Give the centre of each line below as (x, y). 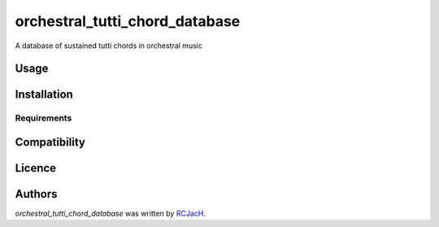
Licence (36, 168)
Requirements (43, 118)
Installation (44, 95)
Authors (36, 194)
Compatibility (50, 142)
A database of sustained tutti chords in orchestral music (109, 46)
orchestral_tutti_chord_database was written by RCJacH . (111, 214)
